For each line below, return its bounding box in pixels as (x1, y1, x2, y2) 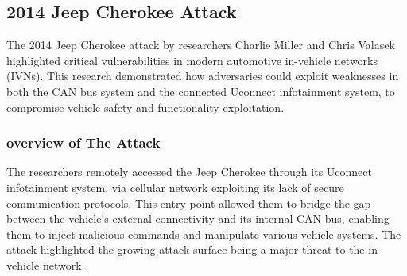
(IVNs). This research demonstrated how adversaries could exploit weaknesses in (6, 67, 399, 84)
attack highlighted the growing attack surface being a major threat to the (6, 241, 365, 258)
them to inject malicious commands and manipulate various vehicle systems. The (6, 225, 401, 242)
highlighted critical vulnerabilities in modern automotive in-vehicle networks (6, 52, 378, 68)
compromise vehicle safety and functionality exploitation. (6, 98, 285, 115)
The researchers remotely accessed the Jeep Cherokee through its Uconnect (6, 163, 372, 180)
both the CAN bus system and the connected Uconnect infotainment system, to (6, 82, 395, 99)
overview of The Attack (6, 132, 161, 152)
